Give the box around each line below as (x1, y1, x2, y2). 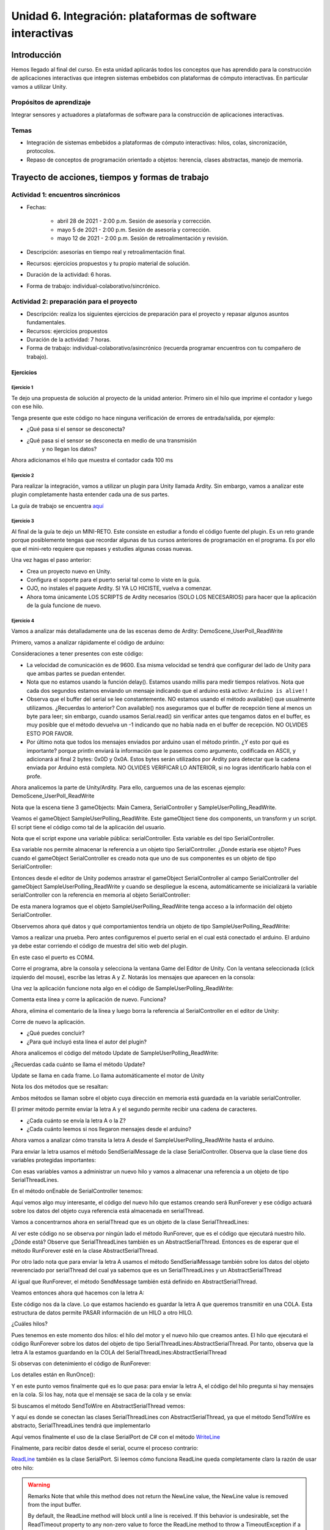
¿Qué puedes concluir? (26, 1029, 85, 1037)
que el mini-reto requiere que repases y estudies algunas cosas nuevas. (11, 545, 193, 552)
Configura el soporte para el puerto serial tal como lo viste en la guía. (26, 576, 201, 583)
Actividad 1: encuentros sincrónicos (11, 190, 120, 199)
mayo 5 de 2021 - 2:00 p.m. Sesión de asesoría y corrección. (57, 226, 211, 233)
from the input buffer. (28, 1501, 82, 1509)
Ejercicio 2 (11, 472, 34, 479)
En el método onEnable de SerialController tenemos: (11, 1187, 143, 1195)
